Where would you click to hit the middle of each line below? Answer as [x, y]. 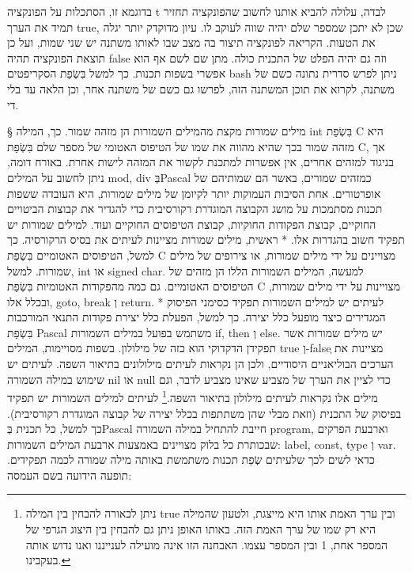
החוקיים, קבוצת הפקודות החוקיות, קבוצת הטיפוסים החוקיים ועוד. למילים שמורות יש [192, 224]
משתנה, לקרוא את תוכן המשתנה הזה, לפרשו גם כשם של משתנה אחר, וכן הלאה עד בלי [201, 88]
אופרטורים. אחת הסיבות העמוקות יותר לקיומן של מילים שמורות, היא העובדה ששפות [194, 193]
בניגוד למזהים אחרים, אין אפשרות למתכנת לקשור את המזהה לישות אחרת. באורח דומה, [200, 162]
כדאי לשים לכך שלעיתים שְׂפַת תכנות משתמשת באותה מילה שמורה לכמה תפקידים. [191, 459]
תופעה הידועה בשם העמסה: [70, 474]
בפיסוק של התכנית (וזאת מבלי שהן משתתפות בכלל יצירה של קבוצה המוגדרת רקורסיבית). [204, 413]
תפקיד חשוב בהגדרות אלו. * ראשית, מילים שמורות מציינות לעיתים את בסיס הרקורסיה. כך [206, 239]
